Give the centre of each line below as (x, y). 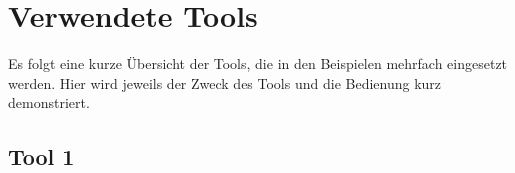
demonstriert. (49, 102)
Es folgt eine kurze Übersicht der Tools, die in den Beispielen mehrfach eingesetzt (258, 63)
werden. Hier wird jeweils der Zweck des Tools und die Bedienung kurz (225, 82)
